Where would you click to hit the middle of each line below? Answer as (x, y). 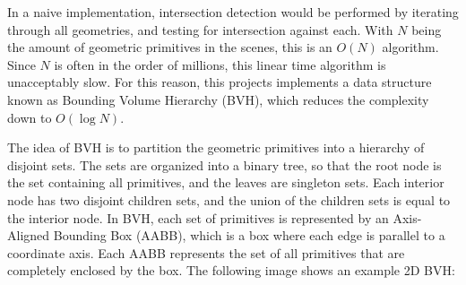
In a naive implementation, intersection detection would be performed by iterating (233, 12)
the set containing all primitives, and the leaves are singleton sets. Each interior (226, 182)
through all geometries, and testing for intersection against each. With (200, 29)
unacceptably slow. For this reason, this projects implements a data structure (220, 82)
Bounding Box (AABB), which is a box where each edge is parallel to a (249, 235)
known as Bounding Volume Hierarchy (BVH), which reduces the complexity (218, 99)
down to (30, 117)
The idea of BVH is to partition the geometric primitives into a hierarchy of (216, 147)
